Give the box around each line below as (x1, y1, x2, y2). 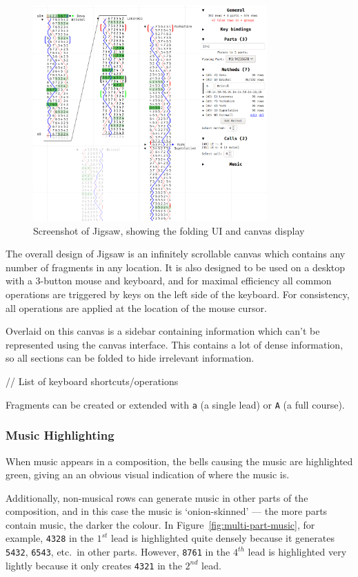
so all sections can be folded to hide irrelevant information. (6, 351, 255, 365)
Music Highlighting (6, 427, 115, 444)
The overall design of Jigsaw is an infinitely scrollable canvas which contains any (6, 246, 346, 261)
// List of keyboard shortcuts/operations (6, 374, 179, 389)
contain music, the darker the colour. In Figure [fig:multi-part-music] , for (6, 517, 315, 531)
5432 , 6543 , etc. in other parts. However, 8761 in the (6, 545, 230, 559)
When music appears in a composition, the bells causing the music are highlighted (6, 453, 353, 468)
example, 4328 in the (6, 531, 94, 545)
